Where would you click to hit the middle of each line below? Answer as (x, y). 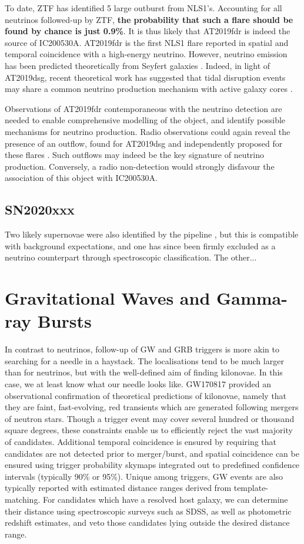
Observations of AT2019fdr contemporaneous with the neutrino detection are (143, 108)
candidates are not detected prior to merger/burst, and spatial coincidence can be (152, 453)
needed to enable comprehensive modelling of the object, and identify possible (145, 120)
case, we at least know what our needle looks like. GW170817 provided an (138, 383)
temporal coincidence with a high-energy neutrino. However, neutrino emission (146, 54)
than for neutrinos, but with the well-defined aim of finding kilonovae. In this (144, 372)
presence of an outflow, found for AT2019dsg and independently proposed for (144, 143)
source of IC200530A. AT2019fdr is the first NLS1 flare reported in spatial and (147, 42)
